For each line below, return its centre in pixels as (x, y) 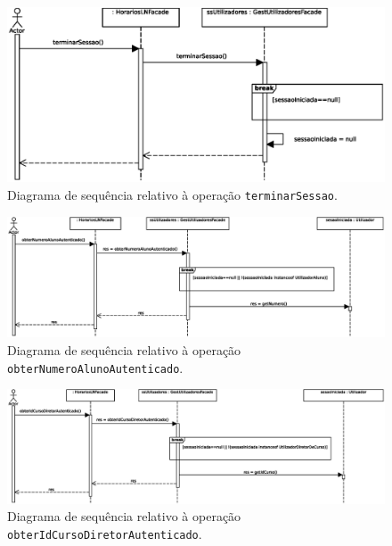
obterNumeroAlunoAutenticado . (95, 367)
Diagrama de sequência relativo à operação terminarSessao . (172, 194)
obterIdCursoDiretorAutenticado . (105, 533)
